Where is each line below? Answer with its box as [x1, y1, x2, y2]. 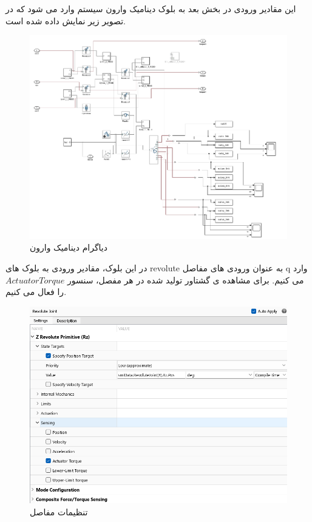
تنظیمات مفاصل [30, 506, 88, 518]
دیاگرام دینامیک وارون [30, 241, 107, 254]
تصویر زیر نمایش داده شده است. [5, 14, 126, 27]
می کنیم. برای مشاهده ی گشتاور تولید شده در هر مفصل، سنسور [67, 273, 304, 286]
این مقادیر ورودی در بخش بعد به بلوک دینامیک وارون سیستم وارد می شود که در [5, 2, 296, 15]
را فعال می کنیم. [5, 285, 67, 298]
